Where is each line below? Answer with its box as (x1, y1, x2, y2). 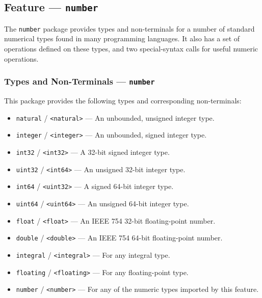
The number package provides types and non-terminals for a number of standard (4, 23, 255, 34)
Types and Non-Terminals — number (4, 75, 155, 88)
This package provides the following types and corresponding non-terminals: (4, 95, 242, 105)
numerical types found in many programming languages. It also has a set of (4, 33, 240, 44)
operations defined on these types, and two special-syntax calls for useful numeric (4, 43, 258, 54)
